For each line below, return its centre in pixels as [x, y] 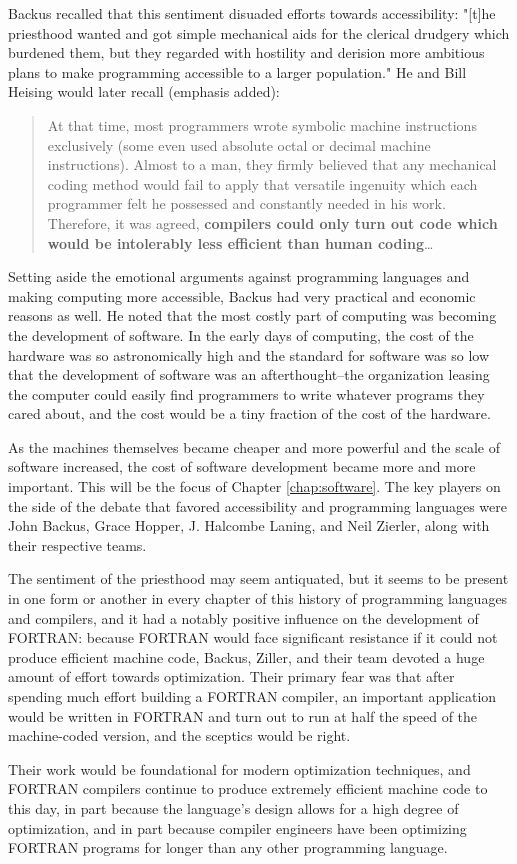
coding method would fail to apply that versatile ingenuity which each [262, 183]
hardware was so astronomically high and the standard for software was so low [249, 354]
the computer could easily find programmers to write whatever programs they [246, 393]
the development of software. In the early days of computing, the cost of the [241, 334]
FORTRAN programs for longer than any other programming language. [228, 847]
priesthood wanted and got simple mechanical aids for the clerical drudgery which [259, 32]
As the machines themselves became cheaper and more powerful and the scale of [254, 446]
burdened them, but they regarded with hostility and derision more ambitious [246, 52]
